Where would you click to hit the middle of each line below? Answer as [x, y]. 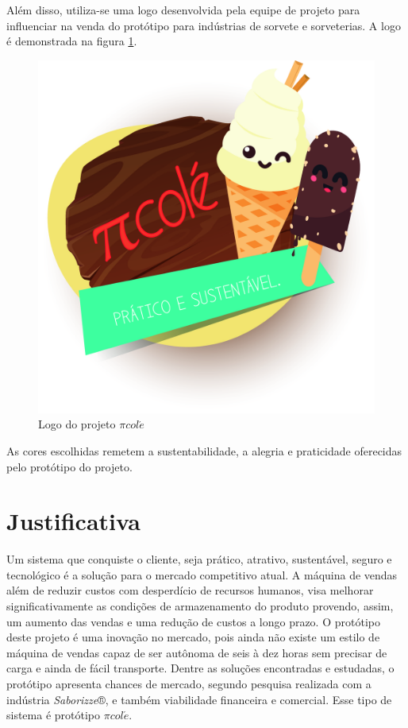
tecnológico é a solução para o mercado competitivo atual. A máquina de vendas [202, 574]
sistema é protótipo [54, 715]
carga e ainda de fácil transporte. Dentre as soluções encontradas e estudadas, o [200, 668]
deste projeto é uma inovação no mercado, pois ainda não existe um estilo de [193, 637]
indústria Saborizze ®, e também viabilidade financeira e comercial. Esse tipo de [199, 699]
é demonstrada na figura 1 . [72, 41]
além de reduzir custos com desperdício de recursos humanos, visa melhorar [190, 590]
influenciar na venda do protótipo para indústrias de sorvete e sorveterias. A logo [204, 25]
